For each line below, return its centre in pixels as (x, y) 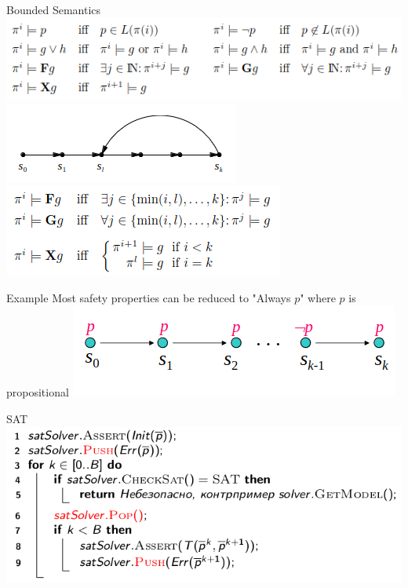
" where (318, 297)
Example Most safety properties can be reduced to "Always (149, 297)
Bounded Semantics (54, 9)
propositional (38, 392)
